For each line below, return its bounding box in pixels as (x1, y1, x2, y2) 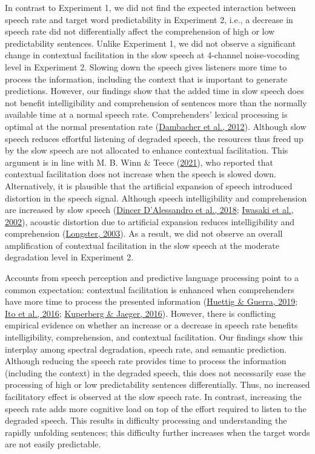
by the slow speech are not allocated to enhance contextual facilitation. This (5, 144, 288, 157)
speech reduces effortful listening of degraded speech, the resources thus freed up (5, 132, 303, 144)
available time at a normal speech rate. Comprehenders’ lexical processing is (5, 108, 288, 121)
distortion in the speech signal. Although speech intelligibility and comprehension (5, 191, 307, 204)
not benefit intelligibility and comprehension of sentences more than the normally (5, 96, 307, 109)
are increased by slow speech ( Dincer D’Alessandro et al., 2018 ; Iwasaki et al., (5, 203, 294, 216)
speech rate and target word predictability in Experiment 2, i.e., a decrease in (5, 13, 293, 25)
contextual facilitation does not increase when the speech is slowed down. (5, 168, 276, 180)
